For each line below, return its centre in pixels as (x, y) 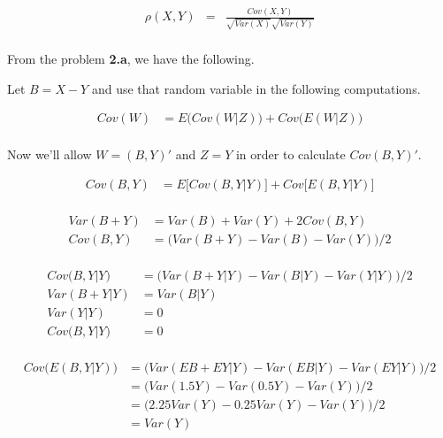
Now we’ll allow (50, 154)
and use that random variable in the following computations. (256, 88)
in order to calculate (290, 154)
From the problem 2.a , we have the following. (131, 59)
